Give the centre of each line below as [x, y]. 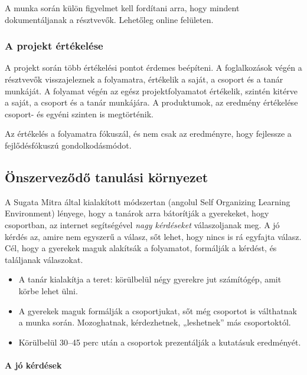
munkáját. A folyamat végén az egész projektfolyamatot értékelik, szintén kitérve [151, 91]
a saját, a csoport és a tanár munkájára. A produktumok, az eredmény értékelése [151, 102]
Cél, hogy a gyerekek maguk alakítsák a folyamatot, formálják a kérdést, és [141, 248]
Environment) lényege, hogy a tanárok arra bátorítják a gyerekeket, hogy [137, 213]
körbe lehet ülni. [48, 290]
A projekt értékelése [54, 46]
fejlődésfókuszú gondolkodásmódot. [68, 145]
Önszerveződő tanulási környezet [107, 177]
